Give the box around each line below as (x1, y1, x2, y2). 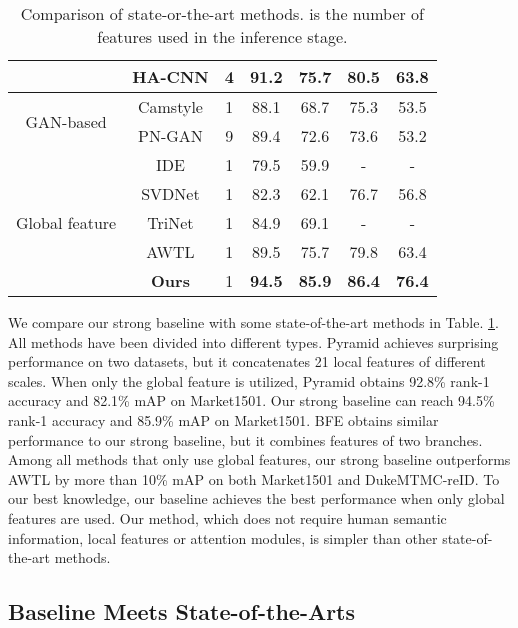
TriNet (147, 211, 194, 234)
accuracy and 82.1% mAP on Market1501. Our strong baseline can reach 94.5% (8, 390, 495, 411)
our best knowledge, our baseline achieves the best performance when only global (8, 488, 505, 509)
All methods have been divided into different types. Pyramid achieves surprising (8, 331, 499, 352)
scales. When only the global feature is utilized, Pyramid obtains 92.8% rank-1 (8, 370, 490, 391)
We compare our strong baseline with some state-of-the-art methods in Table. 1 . (8, 312, 499, 332)
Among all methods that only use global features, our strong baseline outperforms (8, 449, 511, 470)
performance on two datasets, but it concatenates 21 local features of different (8, 351, 486, 372)
